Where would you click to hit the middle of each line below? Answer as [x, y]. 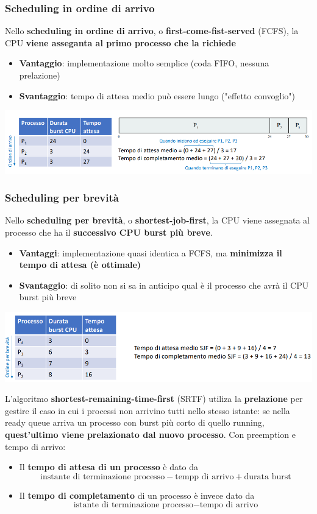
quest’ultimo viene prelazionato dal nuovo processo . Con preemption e [151, 434]
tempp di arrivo [205, 477]
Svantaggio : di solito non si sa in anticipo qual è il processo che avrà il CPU [164, 285]
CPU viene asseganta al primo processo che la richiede [120, 42]
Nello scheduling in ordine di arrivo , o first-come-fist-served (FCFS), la [152, 31]
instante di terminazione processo [103, 477]
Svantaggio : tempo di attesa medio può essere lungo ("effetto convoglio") [157, 95]
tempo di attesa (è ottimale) [80, 265]
